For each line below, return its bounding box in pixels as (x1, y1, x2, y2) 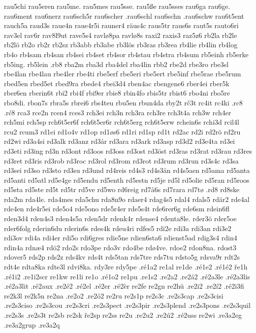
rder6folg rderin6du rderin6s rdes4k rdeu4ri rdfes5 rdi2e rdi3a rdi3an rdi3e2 (4, 223, 231, 233)
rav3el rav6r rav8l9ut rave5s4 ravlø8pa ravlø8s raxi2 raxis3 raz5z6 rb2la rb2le (4, 30, 237, 40)
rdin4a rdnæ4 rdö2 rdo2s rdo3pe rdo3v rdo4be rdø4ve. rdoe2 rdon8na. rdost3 (4, 242, 237, 252)
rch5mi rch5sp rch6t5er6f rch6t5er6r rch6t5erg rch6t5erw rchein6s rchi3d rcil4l (4, 117, 239, 127)
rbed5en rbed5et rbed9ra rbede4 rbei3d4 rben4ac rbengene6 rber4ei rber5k (4, 78, 229, 88)
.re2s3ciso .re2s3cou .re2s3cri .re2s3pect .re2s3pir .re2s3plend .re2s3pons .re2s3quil (4, 300, 251, 310)
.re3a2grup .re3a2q (4, 319, 60, 330)
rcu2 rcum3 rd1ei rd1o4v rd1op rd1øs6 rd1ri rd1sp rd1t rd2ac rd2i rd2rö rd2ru (4, 126, 241, 136)
